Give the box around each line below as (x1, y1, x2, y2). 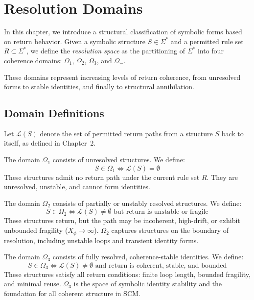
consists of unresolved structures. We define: (52, 154, 185, 165)
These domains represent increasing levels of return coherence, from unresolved (4, 72, 241, 82)
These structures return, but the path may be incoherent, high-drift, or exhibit (4, 215, 240, 225)
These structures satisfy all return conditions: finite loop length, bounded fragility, (4, 269, 251, 279)
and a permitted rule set (170, 36, 244, 46)
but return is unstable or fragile (114, 208, 208, 216)
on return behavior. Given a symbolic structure (4, 36, 146, 46)
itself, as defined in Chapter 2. (4, 138, 96, 148)
